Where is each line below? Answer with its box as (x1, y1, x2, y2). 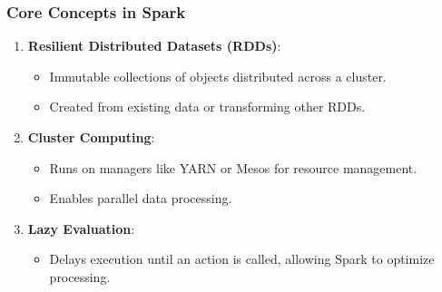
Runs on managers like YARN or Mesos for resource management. (49, 158, 417, 177)
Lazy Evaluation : (27, 219, 135, 238)
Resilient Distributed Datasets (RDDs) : (27, 36, 281, 55)
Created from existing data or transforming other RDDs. (49, 97, 366, 116)
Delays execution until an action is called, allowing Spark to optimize (49, 249, 435, 268)
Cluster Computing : (27, 128, 155, 146)
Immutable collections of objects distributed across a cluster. (49, 66, 387, 85)
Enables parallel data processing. (49, 189, 232, 208)
